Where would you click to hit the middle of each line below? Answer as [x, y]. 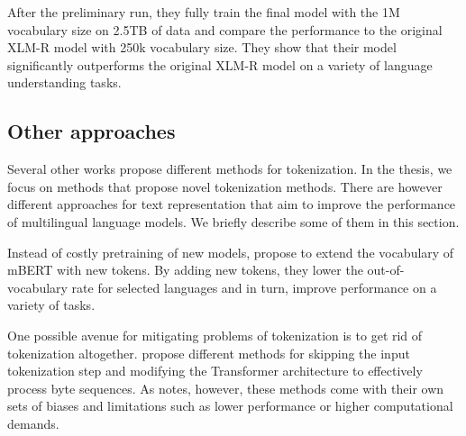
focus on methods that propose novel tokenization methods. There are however [225, 186]
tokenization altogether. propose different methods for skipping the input [209, 353]
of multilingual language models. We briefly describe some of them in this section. [233, 221]
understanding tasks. [64, 82]
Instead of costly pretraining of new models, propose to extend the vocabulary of [231, 252]
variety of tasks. [51, 305]
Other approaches [91, 131]
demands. [33, 423]
